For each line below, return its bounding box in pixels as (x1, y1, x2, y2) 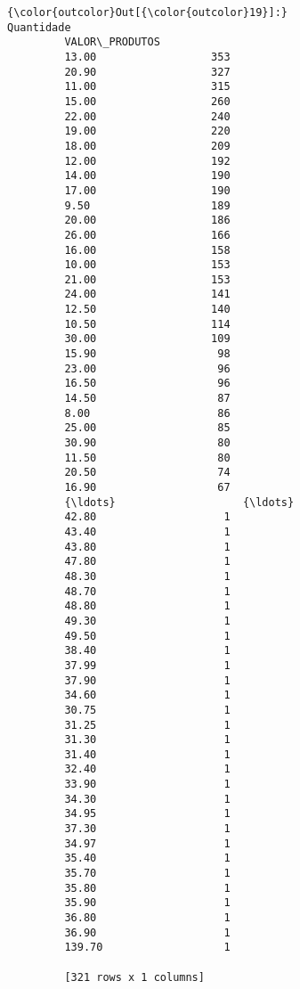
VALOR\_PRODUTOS (64, 36, 160, 49)
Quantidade (7, 20, 71, 34)
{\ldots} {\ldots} (64, 495, 295, 509)
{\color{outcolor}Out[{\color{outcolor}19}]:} (7, 6, 288, 19)
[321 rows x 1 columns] (64, 970, 205, 984)
